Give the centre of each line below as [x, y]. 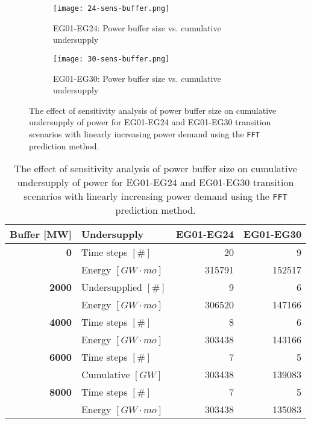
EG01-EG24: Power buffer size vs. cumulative [137, 27]
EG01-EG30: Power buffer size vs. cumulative [137, 78]
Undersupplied [112, 287]
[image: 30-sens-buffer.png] [112, 59]
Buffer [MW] [41, 234]
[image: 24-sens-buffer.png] [112, 8]
